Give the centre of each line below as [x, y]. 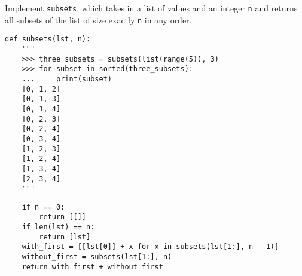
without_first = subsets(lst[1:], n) [97, 257]
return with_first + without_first [92, 267]
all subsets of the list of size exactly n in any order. [98, 19]
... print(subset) [67, 79]
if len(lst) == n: [58, 227]
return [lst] [65, 237]
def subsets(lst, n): [48, 39]
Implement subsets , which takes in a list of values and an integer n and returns [151, 8]
